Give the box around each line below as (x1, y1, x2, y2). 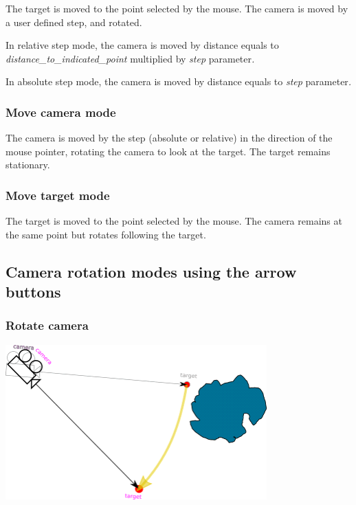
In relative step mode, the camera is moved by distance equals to (5, 38, 279, 52)
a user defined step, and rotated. (5, 14, 142, 29)
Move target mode (5, 186, 110, 203)
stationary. (5, 157, 50, 172)
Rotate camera (5, 317, 89, 334)
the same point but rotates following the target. (5, 227, 206, 241)
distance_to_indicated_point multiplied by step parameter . (5, 51, 255, 65)
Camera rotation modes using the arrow (5, 260, 297, 282)
